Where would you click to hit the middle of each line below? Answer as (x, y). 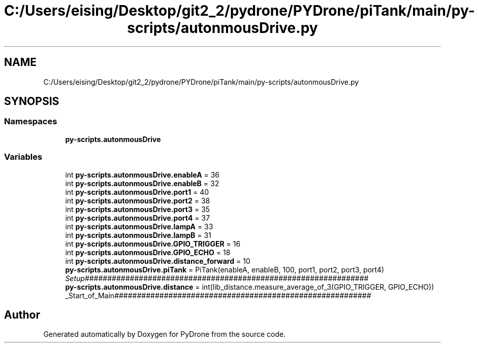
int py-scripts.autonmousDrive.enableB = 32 (142, 183)
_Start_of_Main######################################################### (218, 295)
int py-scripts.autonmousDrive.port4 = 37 (138, 218)
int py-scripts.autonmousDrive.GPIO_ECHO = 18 (148, 252)
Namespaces (31, 122)
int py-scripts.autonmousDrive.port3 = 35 (138, 209)
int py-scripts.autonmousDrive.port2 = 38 (138, 200)
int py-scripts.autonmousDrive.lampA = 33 (139, 226)
